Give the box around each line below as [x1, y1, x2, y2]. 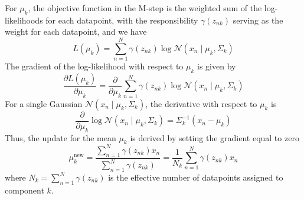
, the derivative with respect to [145, 97, 257, 109]
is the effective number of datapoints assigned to [108, 171, 283, 183]
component [5, 184, 44, 196]
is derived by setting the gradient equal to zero [130, 131, 299, 144]
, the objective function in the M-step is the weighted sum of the [28, 2, 262, 14]
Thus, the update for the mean [5, 131, 116, 144]
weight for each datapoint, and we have [5, 25, 147, 38]
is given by [197, 60, 236, 72]
